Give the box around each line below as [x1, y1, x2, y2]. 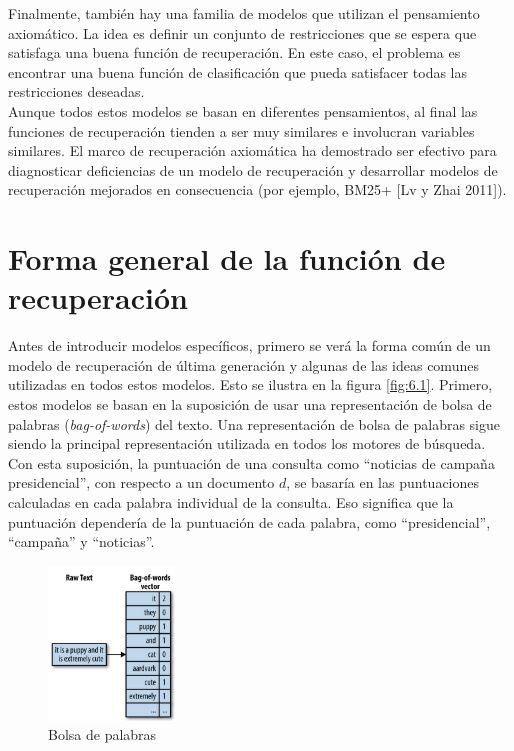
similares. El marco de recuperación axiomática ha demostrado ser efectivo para [8, 140, 497, 161]
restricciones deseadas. [8, 81, 145, 102]
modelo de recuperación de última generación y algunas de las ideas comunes [8, 354, 479, 375]
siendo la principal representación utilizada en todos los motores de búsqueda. [8, 433, 486, 454]
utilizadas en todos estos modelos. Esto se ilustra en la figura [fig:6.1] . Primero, [8, 374, 493, 395]
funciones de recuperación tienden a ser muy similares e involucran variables [8, 120, 475, 141]
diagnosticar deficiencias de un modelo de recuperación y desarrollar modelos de [8, 159, 498, 180]
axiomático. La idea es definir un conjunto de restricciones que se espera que [8, 22, 477, 43]
